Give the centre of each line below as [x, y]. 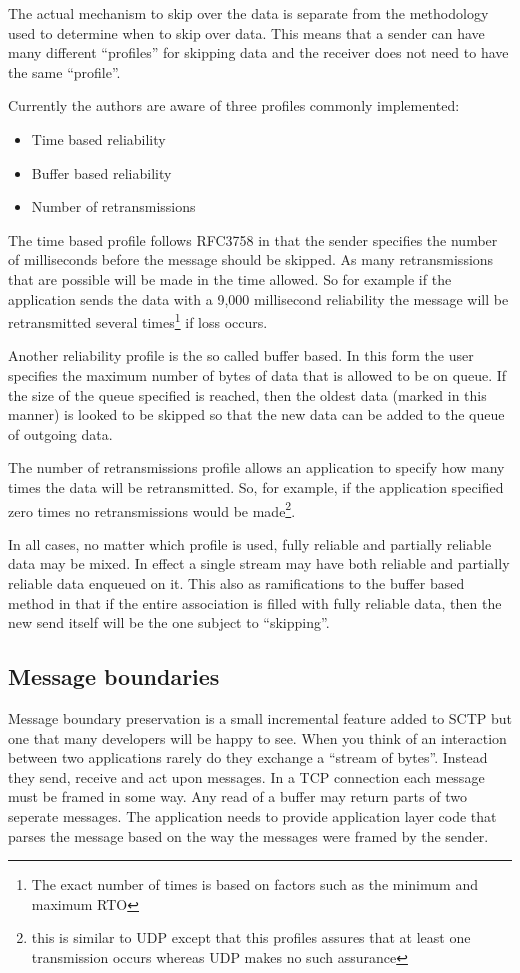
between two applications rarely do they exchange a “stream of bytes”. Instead [248, 757]
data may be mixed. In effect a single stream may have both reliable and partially [259, 563]
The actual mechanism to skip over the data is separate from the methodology [248, 13]
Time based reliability [98, 138]
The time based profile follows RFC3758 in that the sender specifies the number [253, 239]
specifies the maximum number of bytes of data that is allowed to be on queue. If [257, 374]
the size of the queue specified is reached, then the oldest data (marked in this [247, 394]
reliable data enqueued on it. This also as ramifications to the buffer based [236, 582]
